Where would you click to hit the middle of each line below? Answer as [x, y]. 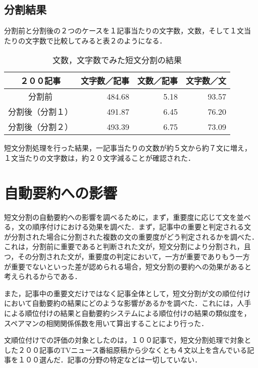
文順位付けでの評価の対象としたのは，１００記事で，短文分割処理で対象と [128, 340]
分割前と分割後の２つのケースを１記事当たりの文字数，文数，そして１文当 [127, 31]
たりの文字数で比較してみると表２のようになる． [85, 40]
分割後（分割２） [41, 127]
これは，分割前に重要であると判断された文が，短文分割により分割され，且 [127, 246]
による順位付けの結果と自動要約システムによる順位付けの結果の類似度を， [127, 313]
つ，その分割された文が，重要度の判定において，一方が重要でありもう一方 [127, 257]
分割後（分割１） [41, 112]
